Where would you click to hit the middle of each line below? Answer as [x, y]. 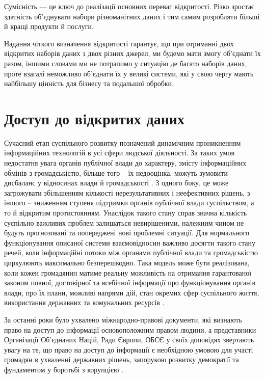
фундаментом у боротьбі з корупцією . [64, 369]
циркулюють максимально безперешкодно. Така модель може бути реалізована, [127, 262]
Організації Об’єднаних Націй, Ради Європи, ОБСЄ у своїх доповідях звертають [129, 340]
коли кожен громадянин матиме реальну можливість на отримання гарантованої [128, 272]
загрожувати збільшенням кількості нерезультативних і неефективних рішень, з [127, 192]
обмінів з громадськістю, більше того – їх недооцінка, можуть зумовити [116, 172]
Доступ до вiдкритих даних [94, 118]
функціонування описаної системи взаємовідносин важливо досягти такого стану [130, 242]
